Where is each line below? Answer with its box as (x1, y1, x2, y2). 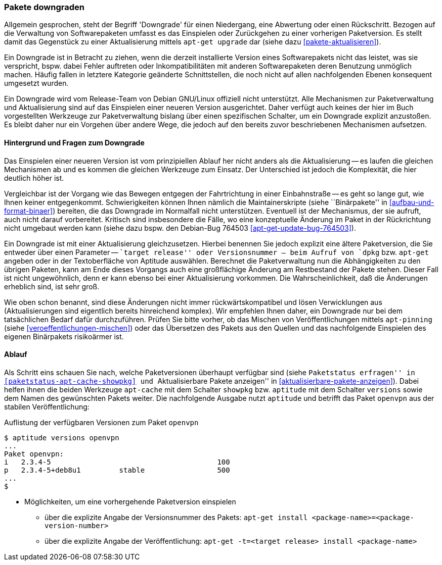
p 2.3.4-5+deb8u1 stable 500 (4, 466, 230, 474)
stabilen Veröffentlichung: (4, 402, 90, 411)
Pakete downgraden (4, 2, 84, 12)
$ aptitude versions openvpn (4, 433, 119, 442)
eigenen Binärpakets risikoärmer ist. (4, 332, 124, 341)
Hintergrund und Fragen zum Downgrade (4, 138, 145, 147)
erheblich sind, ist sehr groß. (4, 282, 100, 291)
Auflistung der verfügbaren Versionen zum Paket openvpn (4, 418, 199, 427)
